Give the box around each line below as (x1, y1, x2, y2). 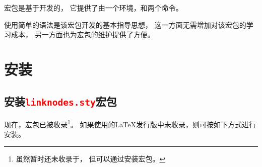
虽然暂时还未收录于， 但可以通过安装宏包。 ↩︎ (16, 153, 166, 163)
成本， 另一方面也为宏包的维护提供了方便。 (11, 29, 155, 40)
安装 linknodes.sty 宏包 (4, 93, 117, 109)
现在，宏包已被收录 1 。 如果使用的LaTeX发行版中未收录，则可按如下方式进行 (4, 117, 256, 129)
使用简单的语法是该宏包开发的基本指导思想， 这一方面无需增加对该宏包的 (4, 19, 246, 30)
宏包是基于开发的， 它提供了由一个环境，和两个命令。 (4, 3, 183, 13)
